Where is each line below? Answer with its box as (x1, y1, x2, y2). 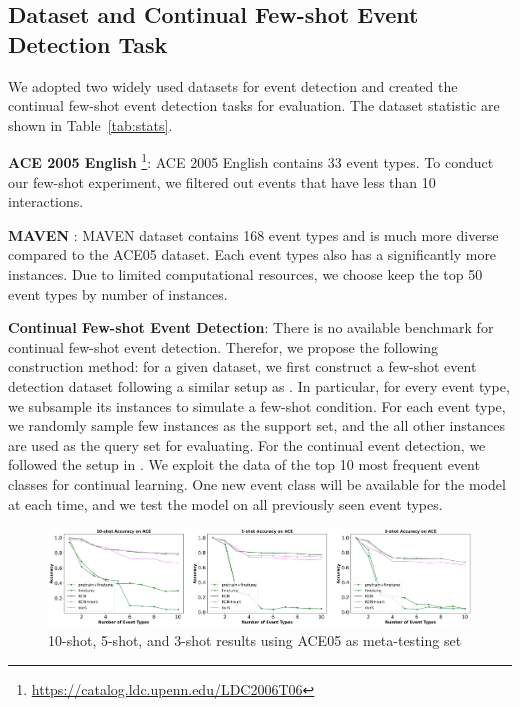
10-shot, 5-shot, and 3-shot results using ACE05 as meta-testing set (48, 629, 462, 650)
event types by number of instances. (8, 283, 228, 304)
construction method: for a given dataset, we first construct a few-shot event (8, 356, 477, 377)
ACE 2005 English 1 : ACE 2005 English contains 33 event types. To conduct (8, 149, 494, 173)
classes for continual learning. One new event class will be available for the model (8, 473, 506, 494)
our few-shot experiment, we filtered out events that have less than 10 (8, 171, 436, 192)
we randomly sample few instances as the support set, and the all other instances (8, 415, 505, 436)
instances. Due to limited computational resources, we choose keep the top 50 (8, 264, 483, 284)
